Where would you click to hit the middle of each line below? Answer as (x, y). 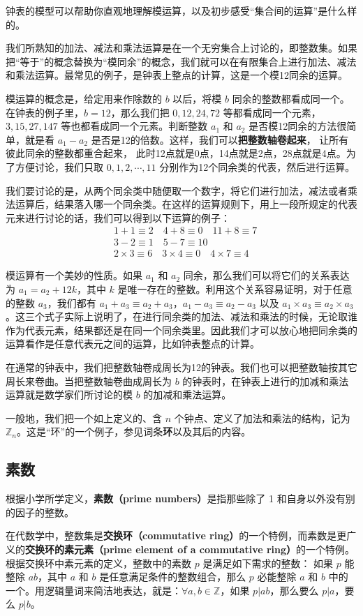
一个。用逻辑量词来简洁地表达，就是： (94, 590)
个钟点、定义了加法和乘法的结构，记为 (262, 418)
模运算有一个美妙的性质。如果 (74, 275)
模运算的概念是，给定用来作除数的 (84, 98)
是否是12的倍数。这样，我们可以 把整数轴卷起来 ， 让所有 (220, 139)
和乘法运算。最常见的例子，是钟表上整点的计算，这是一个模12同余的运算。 (177, 75)
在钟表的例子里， (45, 112)
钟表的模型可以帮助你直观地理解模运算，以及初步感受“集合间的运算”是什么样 (181, 10)
